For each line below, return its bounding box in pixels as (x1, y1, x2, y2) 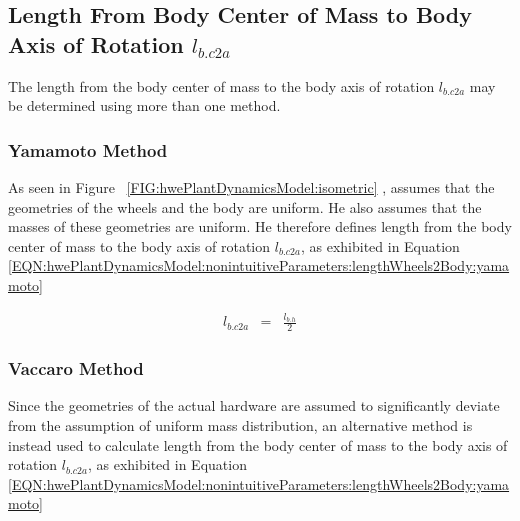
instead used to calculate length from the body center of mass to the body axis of (8, 434, 508, 455)
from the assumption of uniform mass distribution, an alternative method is (8, 414, 473, 435)
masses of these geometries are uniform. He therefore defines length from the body (8, 216, 512, 237)
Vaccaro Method (8, 356, 144, 381)
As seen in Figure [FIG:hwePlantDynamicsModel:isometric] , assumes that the (8, 177, 495, 197)
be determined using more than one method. (8, 95, 281, 116)
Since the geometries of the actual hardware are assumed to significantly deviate (8, 395, 500, 416)
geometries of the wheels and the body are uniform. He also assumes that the (8, 196, 482, 217)
